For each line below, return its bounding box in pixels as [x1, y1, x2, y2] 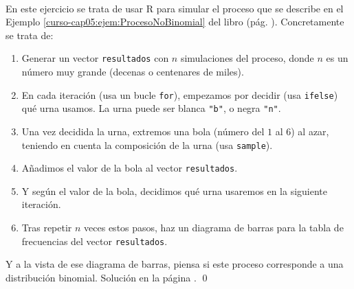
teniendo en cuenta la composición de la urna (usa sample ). [21, 137, 273, 152]
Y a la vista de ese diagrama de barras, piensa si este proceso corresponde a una [5, 257, 344, 271]
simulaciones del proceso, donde [180, 51, 314, 65]
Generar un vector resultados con [21, 51, 169, 65]
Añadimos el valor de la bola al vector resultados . [21, 161, 238, 175]
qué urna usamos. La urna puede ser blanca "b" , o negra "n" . [21, 101, 281, 115]
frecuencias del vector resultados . [21, 233, 168, 248]
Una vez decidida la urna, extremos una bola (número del [21, 124, 265, 138]
